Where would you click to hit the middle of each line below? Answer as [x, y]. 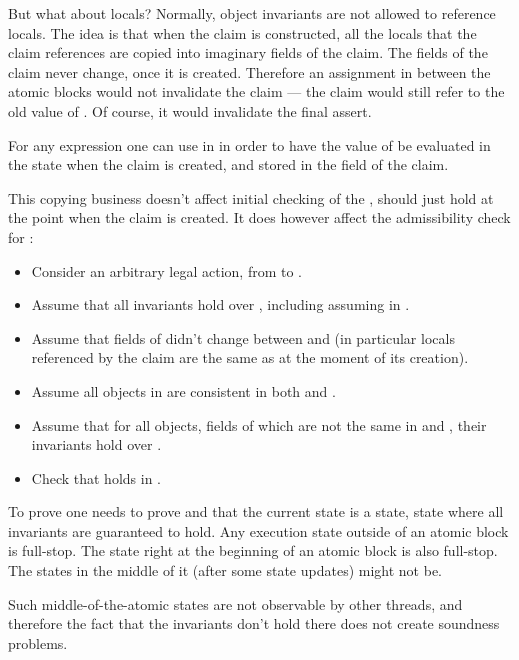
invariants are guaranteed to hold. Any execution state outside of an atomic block [258, 530]
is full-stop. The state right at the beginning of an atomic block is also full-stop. [253, 550]
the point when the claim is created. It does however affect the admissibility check [259, 217]
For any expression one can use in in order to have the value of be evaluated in [249, 144]
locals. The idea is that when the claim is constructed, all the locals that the [242, 32]
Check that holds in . [96, 477]
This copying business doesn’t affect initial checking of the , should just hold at [251, 197]
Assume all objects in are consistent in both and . [183, 390]
